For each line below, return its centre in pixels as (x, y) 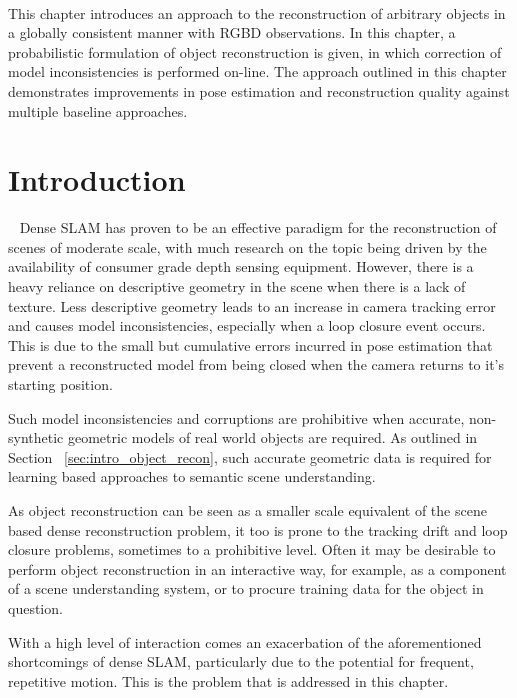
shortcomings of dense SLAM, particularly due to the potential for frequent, (241, 661)
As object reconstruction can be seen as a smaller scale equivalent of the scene (247, 510)
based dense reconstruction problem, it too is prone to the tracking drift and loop (258, 529)
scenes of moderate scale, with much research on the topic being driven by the (247, 246)
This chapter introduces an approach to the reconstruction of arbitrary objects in (257, 12)
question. (35, 607)
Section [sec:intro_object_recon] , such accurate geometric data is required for (250, 456)
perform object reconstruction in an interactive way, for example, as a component (257, 568)
